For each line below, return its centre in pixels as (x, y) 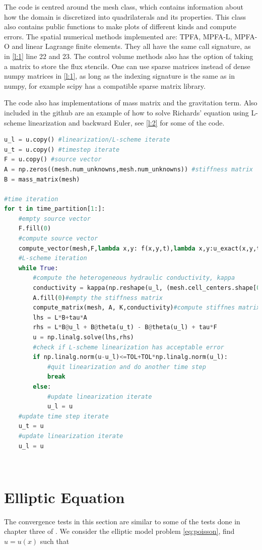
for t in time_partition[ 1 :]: (55, 209)
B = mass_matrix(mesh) (42, 179)
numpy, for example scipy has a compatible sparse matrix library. (105, 85)
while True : (38, 268)
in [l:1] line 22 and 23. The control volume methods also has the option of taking (129, 56)
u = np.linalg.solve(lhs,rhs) (83, 337)
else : (42, 386)
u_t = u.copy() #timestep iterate (62, 149)
